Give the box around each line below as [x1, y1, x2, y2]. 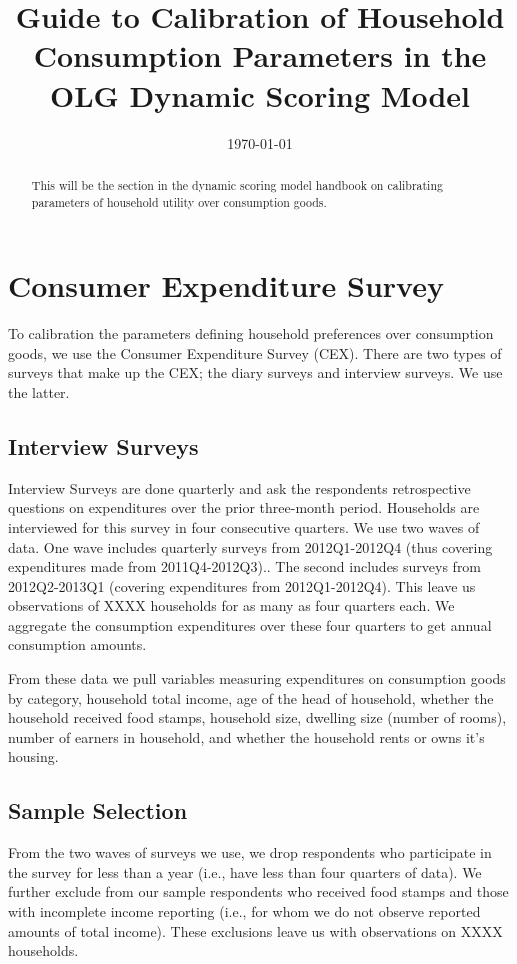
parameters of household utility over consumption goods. [31, 193, 327, 210]
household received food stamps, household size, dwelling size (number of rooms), [8, 707, 507, 728]
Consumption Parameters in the [33, 35, 487, 76]
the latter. [8, 381, 70, 402]
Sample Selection [8, 795, 188, 826]
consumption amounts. [8, 634, 147, 655]
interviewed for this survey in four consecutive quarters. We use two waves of [8, 516, 480, 537]
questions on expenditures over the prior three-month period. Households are [8, 497, 480, 518]
